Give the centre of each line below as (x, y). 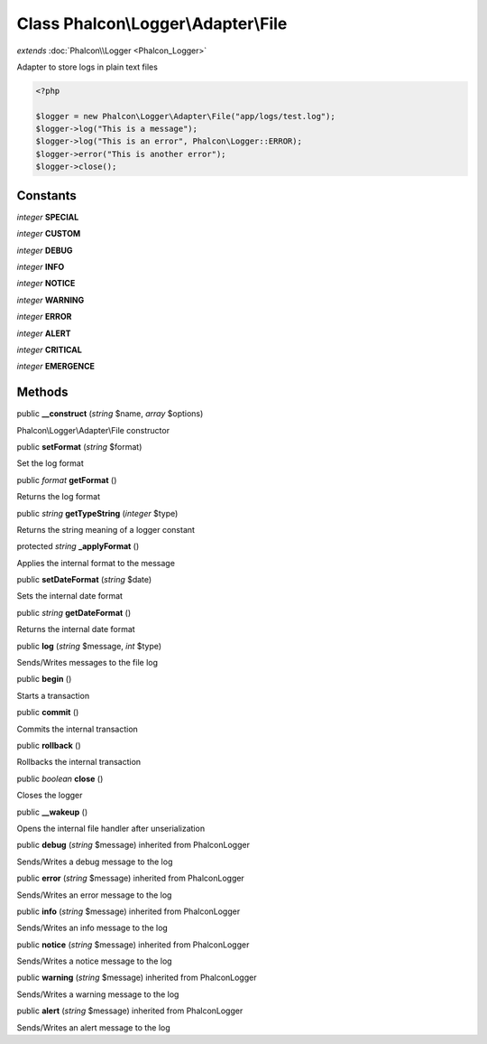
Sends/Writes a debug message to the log (95, 862)
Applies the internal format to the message (96, 563)
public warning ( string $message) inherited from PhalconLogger (137, 978)
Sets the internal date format (70, 596)
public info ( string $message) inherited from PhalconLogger (129, 911)
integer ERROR (44, 317)
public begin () (44, 679)
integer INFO (41, 266)
